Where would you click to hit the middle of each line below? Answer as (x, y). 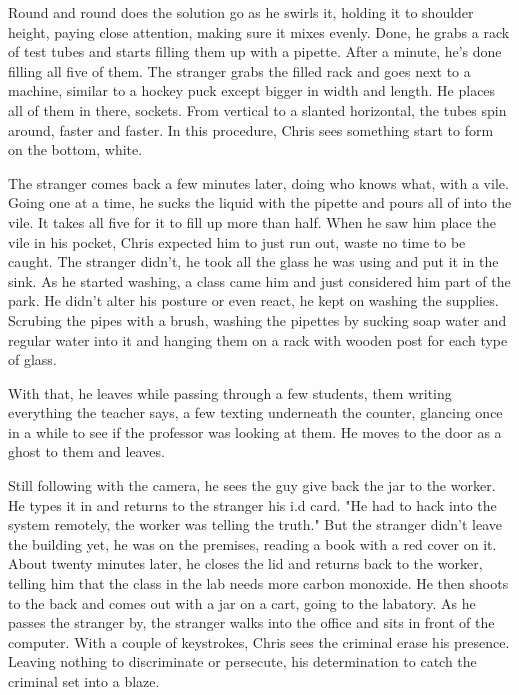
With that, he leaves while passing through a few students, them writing (230, 392)
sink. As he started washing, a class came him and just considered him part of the (259, 280)
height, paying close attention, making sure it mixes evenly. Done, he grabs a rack (259, 31)
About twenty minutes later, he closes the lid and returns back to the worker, (245, 563)
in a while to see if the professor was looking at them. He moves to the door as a (255, 431)
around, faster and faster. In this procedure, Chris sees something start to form (251, 129)
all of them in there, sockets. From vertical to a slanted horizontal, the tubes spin (257, 109)
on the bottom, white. (75, 149)
